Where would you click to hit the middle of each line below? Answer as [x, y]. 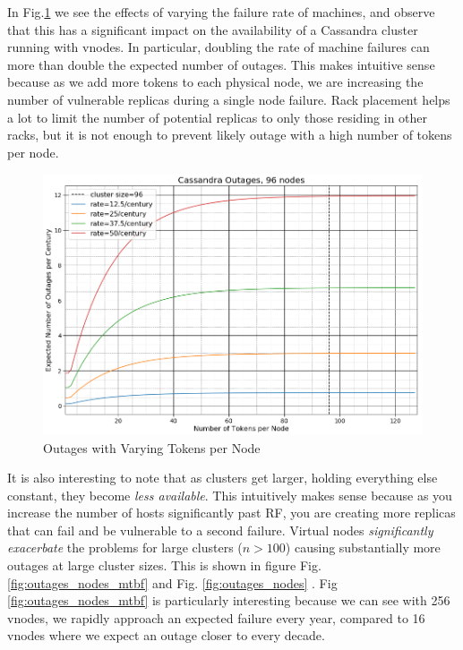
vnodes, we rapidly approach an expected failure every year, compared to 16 [216, 617]
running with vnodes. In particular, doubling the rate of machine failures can [219, 47]
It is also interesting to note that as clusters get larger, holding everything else [223, 478]
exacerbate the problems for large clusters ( [125, 547]
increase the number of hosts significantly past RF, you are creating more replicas [231, 513]
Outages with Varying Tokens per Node [152, 447]
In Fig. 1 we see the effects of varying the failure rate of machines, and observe [221, 12]
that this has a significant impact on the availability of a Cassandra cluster [213, 29]
